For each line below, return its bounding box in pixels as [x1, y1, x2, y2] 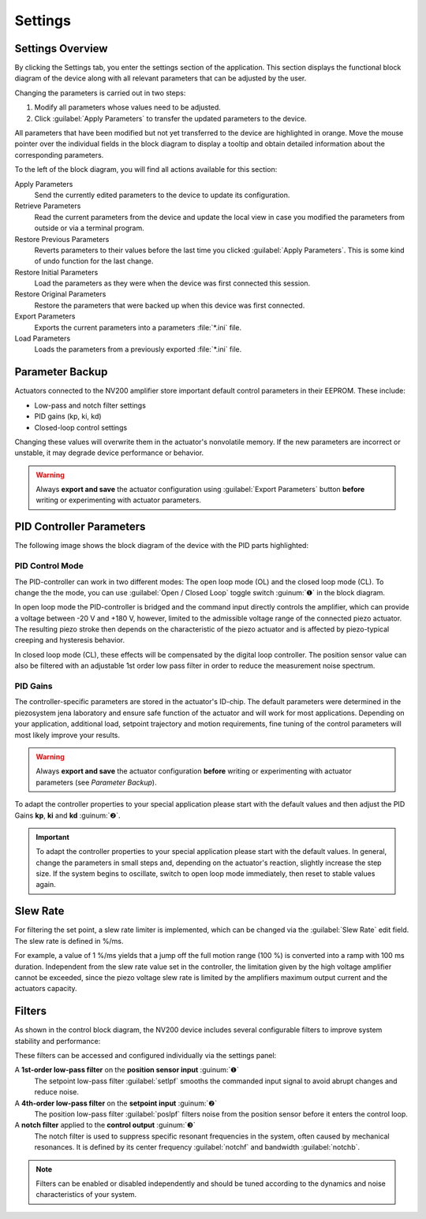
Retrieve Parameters [14, 201, 81, 211]
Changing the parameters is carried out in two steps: [14, 88, 186, 98]
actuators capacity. [14, 984, 78, 993]
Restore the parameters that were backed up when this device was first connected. [34, 300, 305, 310]
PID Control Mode [14, 561, 84, 572]
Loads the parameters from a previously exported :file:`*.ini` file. [34, 345, 242, 354]
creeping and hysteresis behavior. [14, 636, 125, 645]
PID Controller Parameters [14, 520, 146, 534]
